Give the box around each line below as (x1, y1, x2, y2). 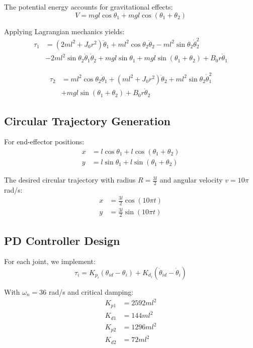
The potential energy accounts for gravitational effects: (4, 2, 173, 12)
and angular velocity (159, 175, 223, 185)
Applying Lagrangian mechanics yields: (4, 26, 125, 36)
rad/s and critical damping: (48, 287, 134, 297)
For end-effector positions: (4, 136, 85, 147)
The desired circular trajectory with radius (4, 175, 136, 185)
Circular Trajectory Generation (4, 113, 171, 128)
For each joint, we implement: (4, 256, 96, 267)
